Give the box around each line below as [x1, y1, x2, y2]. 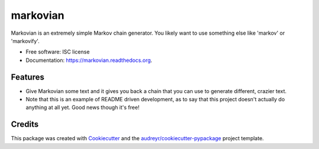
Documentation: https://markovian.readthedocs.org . [25, 57, 153, 64]
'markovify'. [11, 37, 40, 44]
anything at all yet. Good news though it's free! [25, 104, 140, 111]
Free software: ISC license [25, 48, 90, 55]
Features [11, 72, 44, 82]
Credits [11, 120, 39, 130]
